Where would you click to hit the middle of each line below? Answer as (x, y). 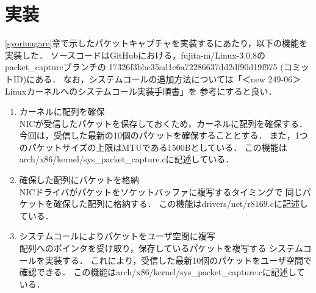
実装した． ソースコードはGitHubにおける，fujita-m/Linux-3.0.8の (135, 55)
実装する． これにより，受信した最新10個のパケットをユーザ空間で (178, 260)
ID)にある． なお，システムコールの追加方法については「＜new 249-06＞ (157, 78)
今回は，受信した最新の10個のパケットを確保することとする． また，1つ (163, 135)
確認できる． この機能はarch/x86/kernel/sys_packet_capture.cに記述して (162, 272)
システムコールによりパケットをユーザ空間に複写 (117, 236)
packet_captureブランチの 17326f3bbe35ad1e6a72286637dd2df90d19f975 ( (144, 67)
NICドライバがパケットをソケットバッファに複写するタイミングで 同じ (161, 191)
